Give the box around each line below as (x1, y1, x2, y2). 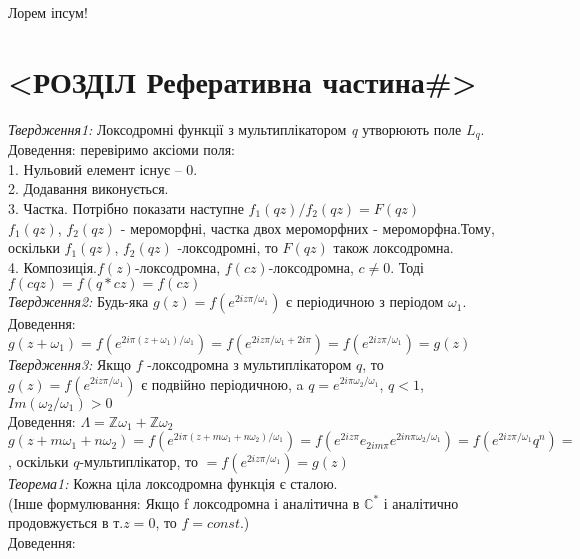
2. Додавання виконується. (8, 178, 169, 199)
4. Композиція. (8, 256, 98, 277)
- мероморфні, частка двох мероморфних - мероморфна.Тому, (120, 217, 495, 238)
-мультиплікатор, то (79, 451, 198, 472)
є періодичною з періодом (286, 291, 444, 312)
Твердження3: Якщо (8, 353, 131, 374)
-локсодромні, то (177, 237, 278, 258)
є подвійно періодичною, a (141, 373, 304, 394)
